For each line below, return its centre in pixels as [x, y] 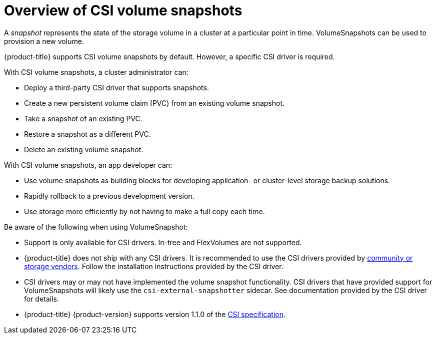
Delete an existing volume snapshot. [84, 149]
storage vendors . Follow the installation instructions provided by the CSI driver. [154, 266]
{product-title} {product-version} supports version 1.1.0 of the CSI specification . [155, 314]
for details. [41, 299]
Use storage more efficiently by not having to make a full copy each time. [144, 211]
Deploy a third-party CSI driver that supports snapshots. [116, 87]
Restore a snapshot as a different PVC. [87, 134]
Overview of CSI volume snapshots [123, 10]
